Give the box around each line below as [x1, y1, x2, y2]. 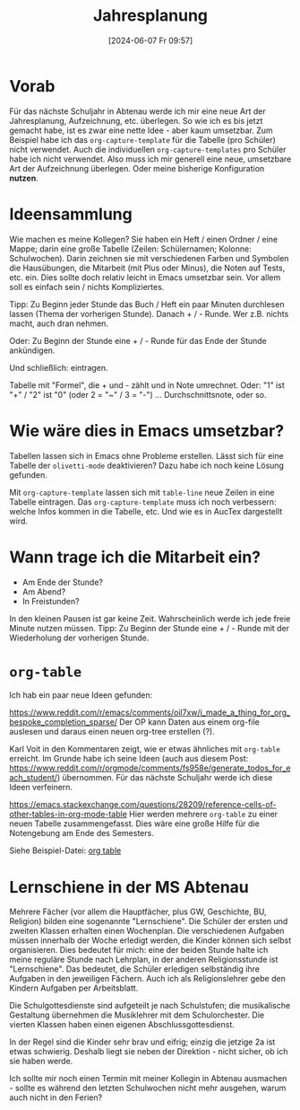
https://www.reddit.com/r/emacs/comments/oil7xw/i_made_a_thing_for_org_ [9, 707, 291, 718]
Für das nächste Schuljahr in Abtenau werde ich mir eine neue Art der [9, 105, 266, 117]
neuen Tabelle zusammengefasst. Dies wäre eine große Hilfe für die [9, 818, 260, 829]
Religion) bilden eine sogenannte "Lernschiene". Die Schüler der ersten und [9, 916, 288, 927]
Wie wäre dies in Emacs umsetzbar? [9, 420, 285, 441]
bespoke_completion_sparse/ [9, 717, 118, 727]
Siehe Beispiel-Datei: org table [9, 845, 122, 856]
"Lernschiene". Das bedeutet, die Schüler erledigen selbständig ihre [9, 964, 260, 974]
